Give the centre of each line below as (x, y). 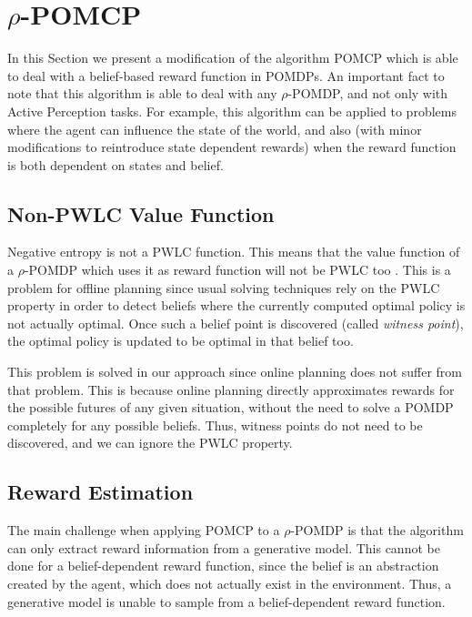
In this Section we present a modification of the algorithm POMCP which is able (233, 58)
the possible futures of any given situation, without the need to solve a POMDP (231, 407)
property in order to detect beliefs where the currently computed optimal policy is (236, 305)
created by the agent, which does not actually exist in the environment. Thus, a (230, 583)
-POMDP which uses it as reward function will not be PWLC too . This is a (237, 270)
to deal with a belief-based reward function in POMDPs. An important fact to (226, 75)
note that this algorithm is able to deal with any (142, 93)
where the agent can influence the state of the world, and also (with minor (215, 129)
